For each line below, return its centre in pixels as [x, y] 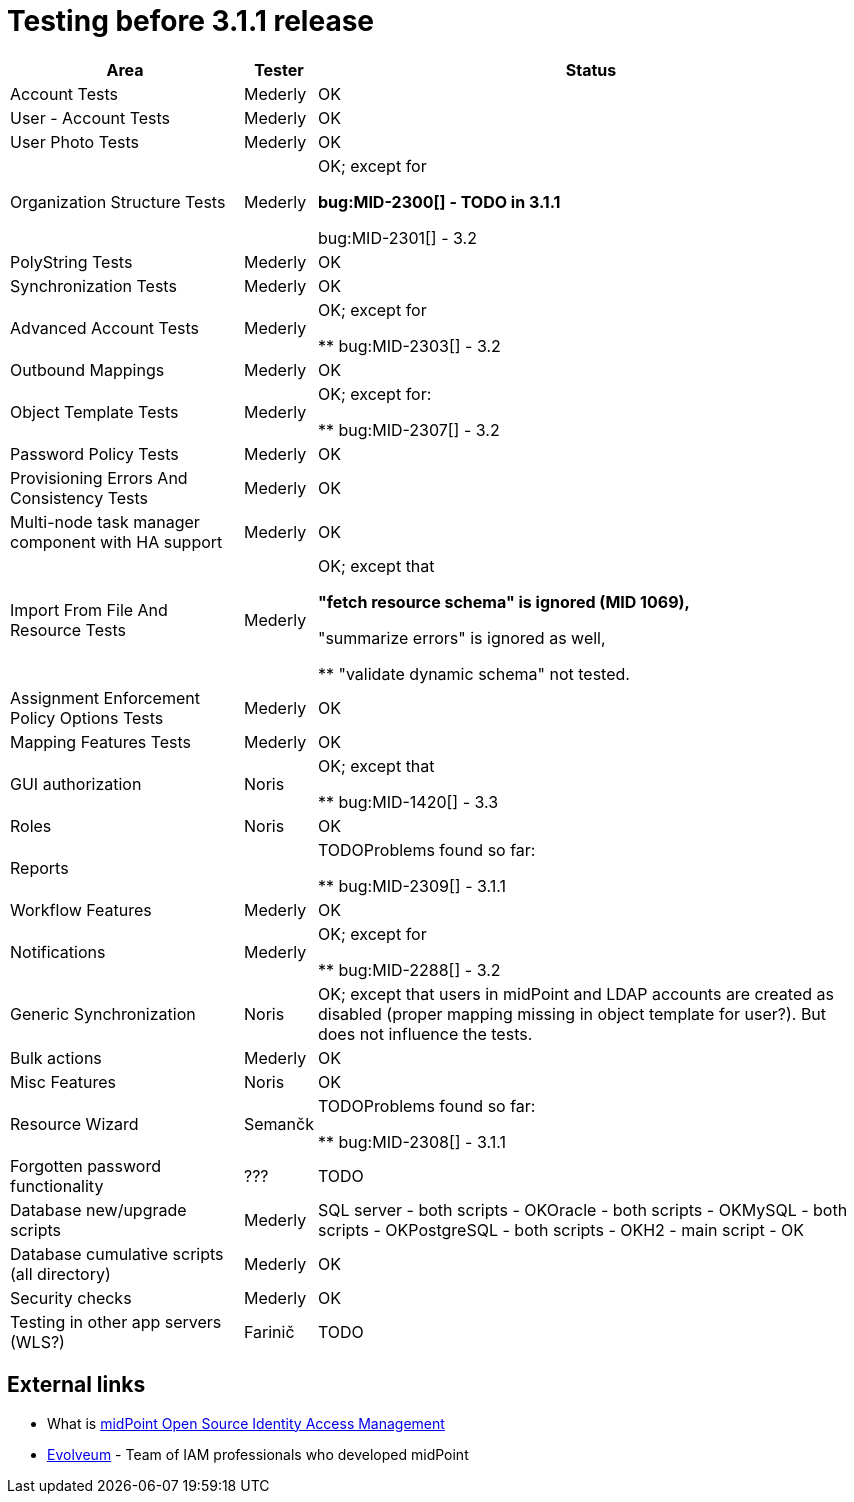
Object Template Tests [94, 411]
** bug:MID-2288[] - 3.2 [409, 969]
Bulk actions [56, 1057]
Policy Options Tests [87, 717]
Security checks [71, 1297]
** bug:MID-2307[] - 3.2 [408, 429]
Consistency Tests [79, 497]
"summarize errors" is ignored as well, [461, 637]
